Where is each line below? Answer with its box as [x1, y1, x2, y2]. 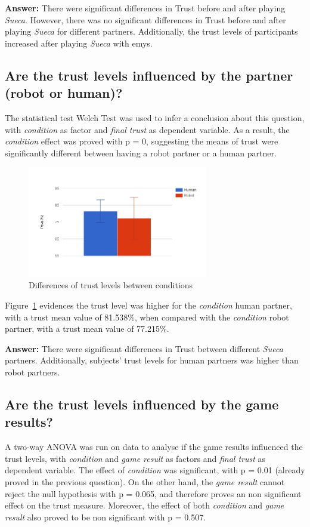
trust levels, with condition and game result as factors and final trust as [5, 452, 266, 464]
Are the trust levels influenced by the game [5, 395, 279, 413]
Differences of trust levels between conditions [29, 279, 193, 291]
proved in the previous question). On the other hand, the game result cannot [5, 475, 285, 488]
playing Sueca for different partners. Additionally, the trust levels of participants [5, 25, 298, 38]
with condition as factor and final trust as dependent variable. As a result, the [5, 123, 290, 135]
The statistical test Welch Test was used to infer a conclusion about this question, [5, 111, 305, 124]
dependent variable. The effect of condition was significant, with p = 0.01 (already [5, 464, 305, 476]
